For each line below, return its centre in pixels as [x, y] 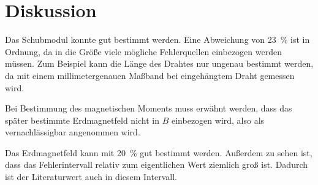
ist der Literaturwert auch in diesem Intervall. [91, 177]
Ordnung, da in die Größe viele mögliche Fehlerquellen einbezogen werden [143, 51]
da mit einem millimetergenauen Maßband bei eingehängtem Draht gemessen [150, 75]
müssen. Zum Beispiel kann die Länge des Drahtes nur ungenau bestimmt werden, [159, 63]
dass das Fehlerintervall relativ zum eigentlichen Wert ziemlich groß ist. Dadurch [157, 164]
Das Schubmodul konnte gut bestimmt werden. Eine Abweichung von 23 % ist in [157, 40]
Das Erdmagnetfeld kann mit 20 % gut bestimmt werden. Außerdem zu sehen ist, [159, 152]
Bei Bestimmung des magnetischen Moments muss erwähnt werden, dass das [149, 108]
